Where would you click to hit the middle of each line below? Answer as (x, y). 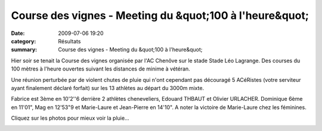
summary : (24, 50)
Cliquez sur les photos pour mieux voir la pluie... (70, 118)
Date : (18, 33)
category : (24, 41)
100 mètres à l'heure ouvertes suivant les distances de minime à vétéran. (100, 69)
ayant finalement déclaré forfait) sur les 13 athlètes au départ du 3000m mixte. (108, 88)
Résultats (69, 41)
